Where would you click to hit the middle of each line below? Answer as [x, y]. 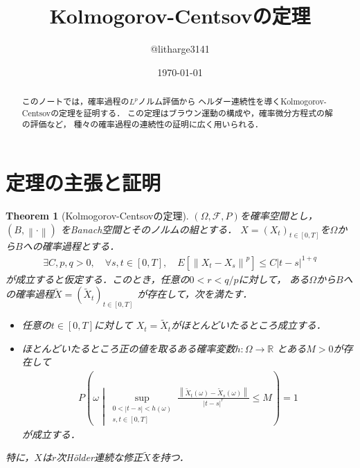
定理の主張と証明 [83, 182]
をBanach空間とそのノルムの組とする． [149, 229]
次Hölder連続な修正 [99, 457]
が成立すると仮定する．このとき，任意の [98, 279]
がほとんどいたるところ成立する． [249, 325]
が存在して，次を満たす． [195, 294]
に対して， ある [274, 279]
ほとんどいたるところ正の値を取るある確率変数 [128, 348]
